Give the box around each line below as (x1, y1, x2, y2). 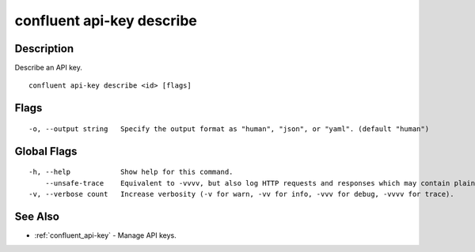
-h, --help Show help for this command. (28, 167, 234, 177)
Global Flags (14, 145, 78, 158)
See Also (14, 209, 59, 223)
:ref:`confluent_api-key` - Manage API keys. (34, 230, 177, 240)
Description (14, 42, 74, 55)
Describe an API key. (14, 63, 83, 73)
